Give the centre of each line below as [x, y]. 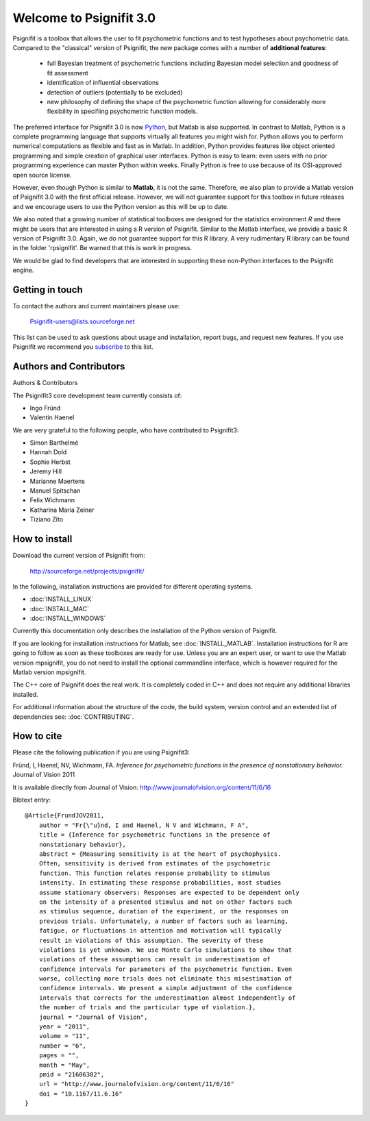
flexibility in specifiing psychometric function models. [122, 111]
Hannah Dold [48, 452]
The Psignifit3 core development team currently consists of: [97, 395]
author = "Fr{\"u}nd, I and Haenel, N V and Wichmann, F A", [144, 825]
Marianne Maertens [58, 481]
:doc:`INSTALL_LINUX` [62, 599]
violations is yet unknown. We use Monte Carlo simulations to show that [165, 950]
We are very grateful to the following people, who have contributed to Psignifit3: [126, 430]
